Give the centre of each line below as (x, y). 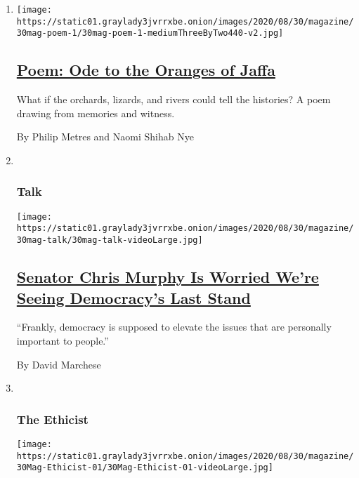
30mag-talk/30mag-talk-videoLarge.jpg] (110, 240)
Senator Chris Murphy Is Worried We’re (168, 277)
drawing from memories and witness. (96, 113)
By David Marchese (59, 364)
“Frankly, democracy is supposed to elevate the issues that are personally (174, 327)
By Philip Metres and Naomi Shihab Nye (105, 137)
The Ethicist (52, 419)
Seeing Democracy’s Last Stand (133, 297)
